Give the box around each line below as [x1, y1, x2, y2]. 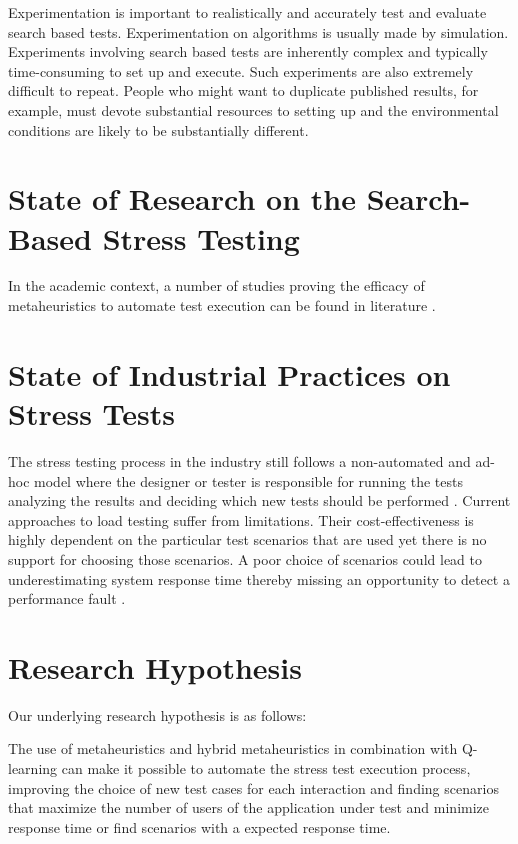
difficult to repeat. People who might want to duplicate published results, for [8, 80, 479, 101]
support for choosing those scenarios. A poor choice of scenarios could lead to [8, 548, 482, 569]
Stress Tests [8, 393, 175, 434]
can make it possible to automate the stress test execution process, [61, 758, 471, 779]
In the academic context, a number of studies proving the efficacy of [8, 275, 425, 296]
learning [8, 758, 58, 779]
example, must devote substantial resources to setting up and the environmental [8, 99, 499, 120]
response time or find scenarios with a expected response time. [8, 816, 391, 837]
